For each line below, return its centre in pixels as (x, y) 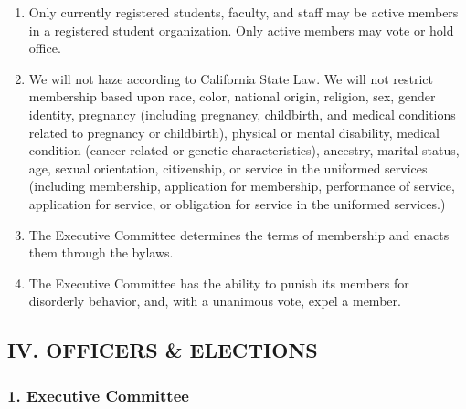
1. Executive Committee (98, 395)
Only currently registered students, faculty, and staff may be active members (244, 12)
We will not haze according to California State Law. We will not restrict (231, 78)
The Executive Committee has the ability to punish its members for (219, 283)
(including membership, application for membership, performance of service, (242, 186)
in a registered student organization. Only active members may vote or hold (241, 30)
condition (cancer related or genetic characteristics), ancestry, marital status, (244, 150)
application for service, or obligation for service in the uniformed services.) (237, 203)
